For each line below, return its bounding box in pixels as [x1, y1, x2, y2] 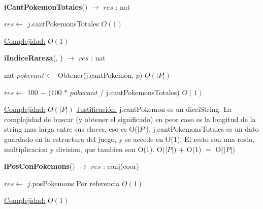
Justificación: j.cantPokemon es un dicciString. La [76, 104, 232, 114]
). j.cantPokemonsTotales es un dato [146, 124, 259, 134]
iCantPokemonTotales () [4, 1, 88, 12]
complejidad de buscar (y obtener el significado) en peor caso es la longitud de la [4, 113, 256, 124]
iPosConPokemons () [4, 161, 75, 171]
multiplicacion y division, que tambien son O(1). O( [4, 143, 166, 154]
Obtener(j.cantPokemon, [57, 69, 134, 80]
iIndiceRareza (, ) [4, 52, 63, 63]
